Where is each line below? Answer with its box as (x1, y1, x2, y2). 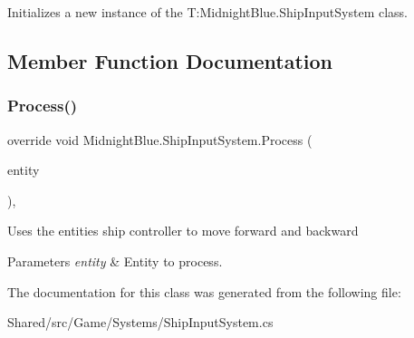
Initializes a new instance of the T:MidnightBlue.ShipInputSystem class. (7, 3, 408, 21)
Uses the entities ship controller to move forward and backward (7, 221, 359, 240)
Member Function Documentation (7, 46, 333, 74)
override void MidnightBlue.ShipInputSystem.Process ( (7, 130, 313, 149)
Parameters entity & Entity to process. (7, 251, 223, 270)
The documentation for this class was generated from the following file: (7, 282, 401, 301)
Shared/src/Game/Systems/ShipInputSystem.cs (7, 313, 274, 332)
